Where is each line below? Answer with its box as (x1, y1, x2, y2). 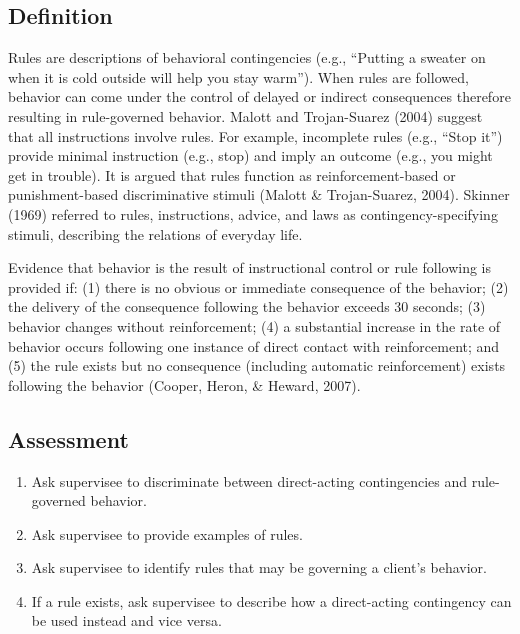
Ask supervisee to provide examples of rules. (31, 523, 303, 544)
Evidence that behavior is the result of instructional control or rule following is (8, 257, 491, 278)
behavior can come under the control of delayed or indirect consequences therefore (8, 86, 511, 107)
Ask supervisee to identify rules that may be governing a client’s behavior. (31, 557, 487, 578)
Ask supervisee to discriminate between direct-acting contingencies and (31, 470, 468, 491)
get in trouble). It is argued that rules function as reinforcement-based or (8, 164, 456, 185)
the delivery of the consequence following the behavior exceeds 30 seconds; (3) (8, 296, 486, 317)
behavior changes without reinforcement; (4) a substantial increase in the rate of (8, 315, 501, 336)
